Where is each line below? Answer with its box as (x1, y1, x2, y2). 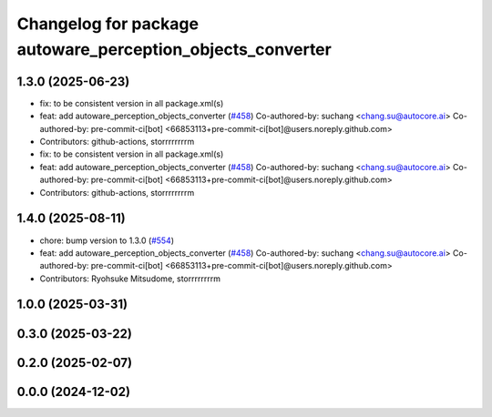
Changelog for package (16, 14, 200, 34)
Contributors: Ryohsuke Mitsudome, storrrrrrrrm (39, 273, 220, 284)
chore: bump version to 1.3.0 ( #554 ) (39, 235, 175, 246)
